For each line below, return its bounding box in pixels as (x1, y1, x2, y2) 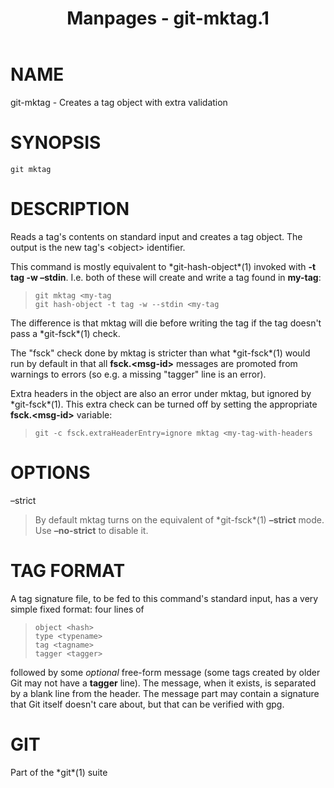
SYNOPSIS (10, 132, 102, 154)
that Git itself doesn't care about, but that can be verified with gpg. (10, 698, 285, 710)
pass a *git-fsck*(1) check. (10, 327, 121, 339)
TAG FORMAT (10, 559, 126, 582)
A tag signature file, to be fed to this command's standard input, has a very (10, 592, 319, 604)
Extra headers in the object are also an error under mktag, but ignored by (10, 387, 312, 399)
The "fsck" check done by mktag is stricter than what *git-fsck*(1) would (10, 347, 311, 359)
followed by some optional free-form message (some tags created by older (10, 666, 321, 678)
